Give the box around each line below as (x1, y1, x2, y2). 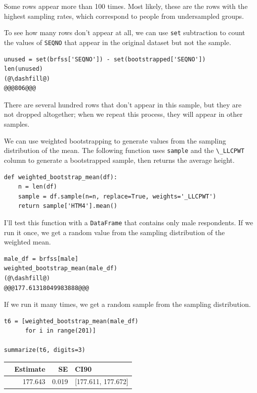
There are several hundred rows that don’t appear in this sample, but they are (4, 99, 242, 109)
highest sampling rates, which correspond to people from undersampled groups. (4, 10, 244, 21)
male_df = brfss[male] (4, 255, 79, 262)
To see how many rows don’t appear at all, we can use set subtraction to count (4, 27, 245, 38)
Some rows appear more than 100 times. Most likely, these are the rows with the (4, 1, 248, 11)
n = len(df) (18, 183, 57, 191)
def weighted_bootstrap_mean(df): (4, 173, 118, 181)
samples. (4, 119, 30, 129)
